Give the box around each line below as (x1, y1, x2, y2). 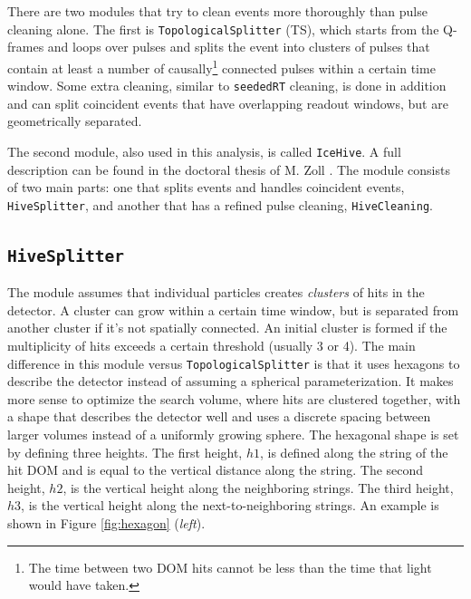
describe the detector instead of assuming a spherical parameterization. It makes (7, 372, 454, 391)
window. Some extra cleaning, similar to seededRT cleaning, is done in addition (7, 76, 447, 95)
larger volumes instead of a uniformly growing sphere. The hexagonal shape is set (7, 425, 459, 444)
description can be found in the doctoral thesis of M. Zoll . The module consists (7, 159, 450, 179)
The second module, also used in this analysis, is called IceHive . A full (7, 141, 401, 160)
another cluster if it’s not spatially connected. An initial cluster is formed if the (7, 318, 447, 337)
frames (7, 37, 44, 56)
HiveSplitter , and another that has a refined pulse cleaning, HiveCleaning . (7, 195, 433, 214)
